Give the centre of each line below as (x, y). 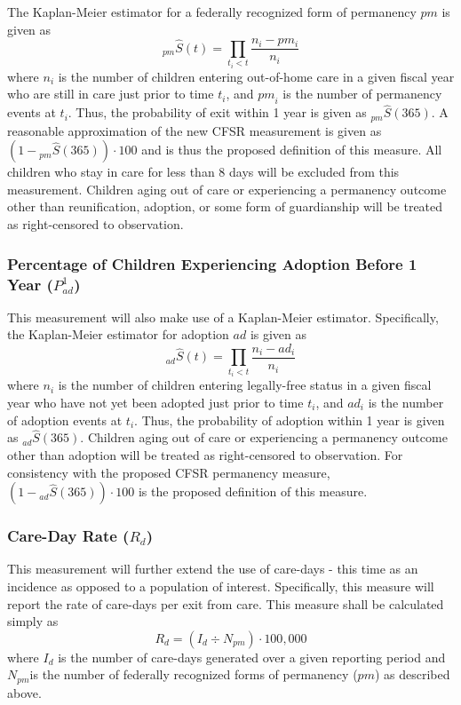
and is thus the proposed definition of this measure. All (292, 150)
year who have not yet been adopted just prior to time (155, 403)
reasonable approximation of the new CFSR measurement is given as (195, 130)
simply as (33, 621)
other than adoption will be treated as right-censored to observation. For (205, 455)
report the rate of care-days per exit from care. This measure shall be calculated (226, 603)
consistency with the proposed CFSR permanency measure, (169, 472)
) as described (412, 674)
